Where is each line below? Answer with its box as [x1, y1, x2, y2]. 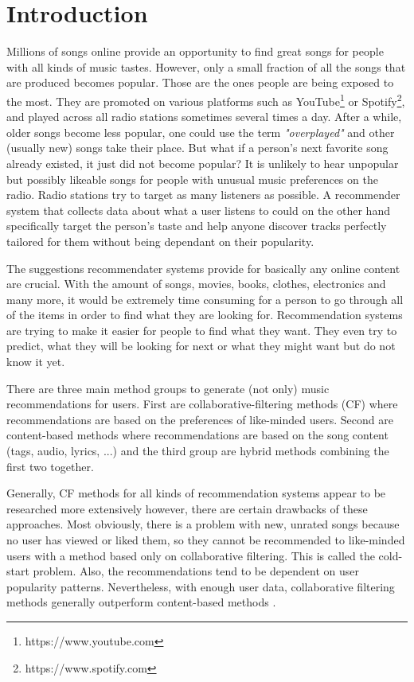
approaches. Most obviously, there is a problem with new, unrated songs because [6, 516, 400, 532]
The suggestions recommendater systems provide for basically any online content [6, 259, 400, 276]
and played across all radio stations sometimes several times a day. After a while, [6, 108, 402, 125]
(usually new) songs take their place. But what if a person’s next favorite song [6, 139, 389, 156]
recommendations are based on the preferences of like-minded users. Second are [6, 411, 393, 427]
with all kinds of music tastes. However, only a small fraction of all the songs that [6, 58, 406, 75]
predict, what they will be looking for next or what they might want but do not [6, 337, 396, 354]
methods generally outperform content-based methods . [6, 594, 276, 610]
